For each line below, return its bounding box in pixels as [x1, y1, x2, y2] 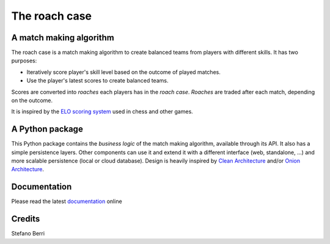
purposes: [11, 57, 37, 64]
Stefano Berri [11, 230, 45, 237]
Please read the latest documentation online [11, 198, 122, 205]
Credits [11, 214, 40, 224]
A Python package [11, 124, 84, 135]
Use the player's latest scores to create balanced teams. [26, 77, 169, 84]
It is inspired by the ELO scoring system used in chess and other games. [11, 108, 194, 116]
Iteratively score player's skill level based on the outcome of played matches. [26, 68, 221, 76]
